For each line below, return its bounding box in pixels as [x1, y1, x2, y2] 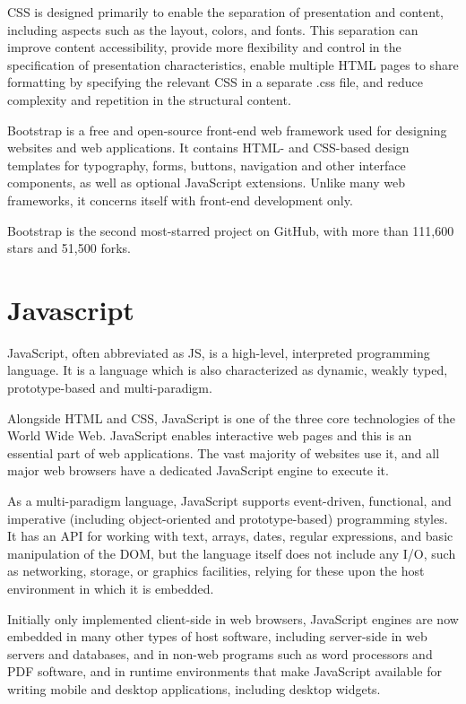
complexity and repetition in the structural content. [7, 90, 291, 109]
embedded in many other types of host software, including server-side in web [7, 627, 427, 646]
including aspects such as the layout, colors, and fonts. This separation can [7, 20, 419, 39]
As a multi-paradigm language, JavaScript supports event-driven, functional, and [7, 491, 452, 509]
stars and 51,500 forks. [7, 239, 131, 257]
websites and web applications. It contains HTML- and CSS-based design [7, 138, 410, 157]
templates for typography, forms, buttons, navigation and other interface [7, 155, 406, 174]
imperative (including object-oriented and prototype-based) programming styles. [7, 508, 448, 527]
